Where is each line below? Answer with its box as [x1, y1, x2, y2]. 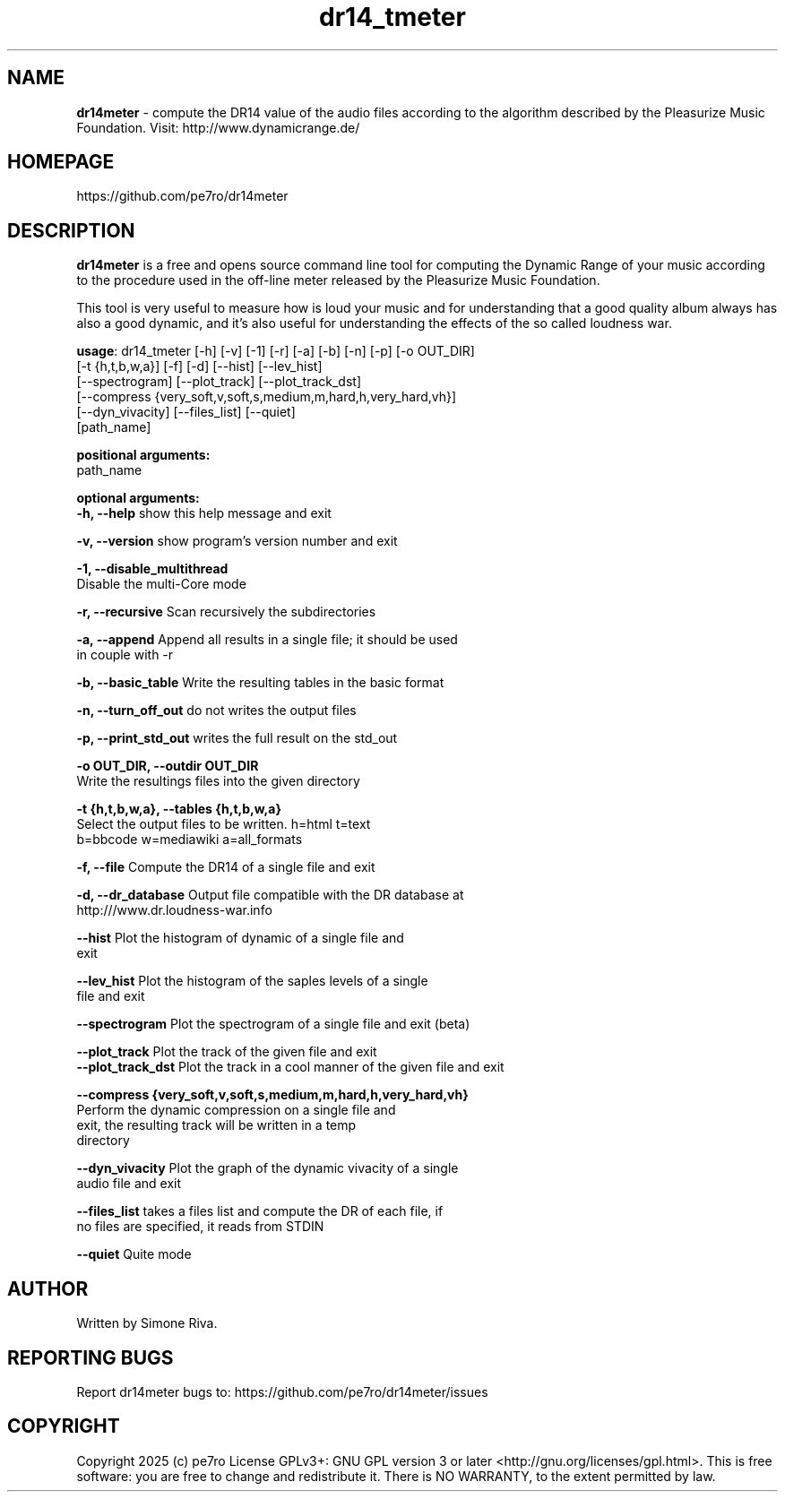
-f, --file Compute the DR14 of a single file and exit [76, 859, 375, 875]
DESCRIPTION [7, 219, 135, 242]
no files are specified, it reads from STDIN [76, 1219, 324, 1235]
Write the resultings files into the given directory [76, 773, 360, 789]
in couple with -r [76, 647, 174, 663]
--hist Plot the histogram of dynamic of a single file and [76, 930, 404, 946]
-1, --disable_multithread [76, 561, 229, 577]
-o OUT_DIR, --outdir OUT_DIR [76, 758, 259, 774]
